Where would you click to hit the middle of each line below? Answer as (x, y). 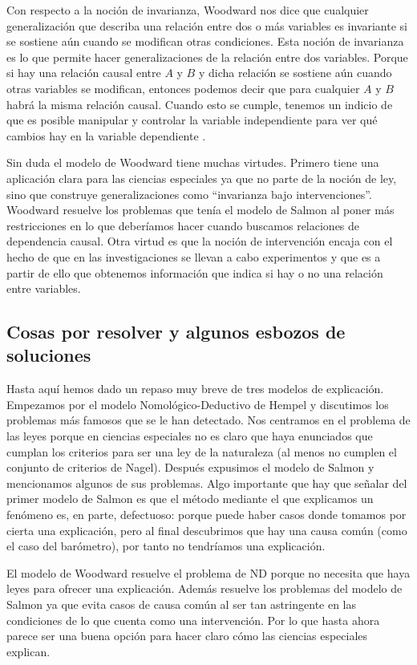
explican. (28, 651)
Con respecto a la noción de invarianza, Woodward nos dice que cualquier (188, 10)
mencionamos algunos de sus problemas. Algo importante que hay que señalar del (207, 483)
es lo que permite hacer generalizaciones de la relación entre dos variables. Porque (207, 57)
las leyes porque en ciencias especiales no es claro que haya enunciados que (190, 436)
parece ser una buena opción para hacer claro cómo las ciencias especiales (187, 636)
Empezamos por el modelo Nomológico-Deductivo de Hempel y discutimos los (198, 404)
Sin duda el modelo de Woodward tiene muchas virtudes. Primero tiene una (193, 162)
